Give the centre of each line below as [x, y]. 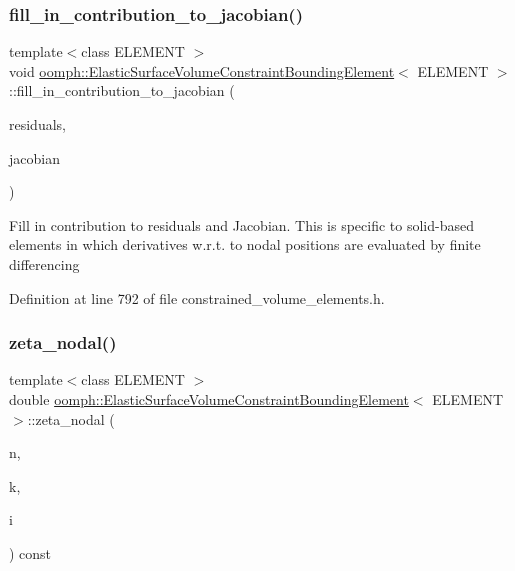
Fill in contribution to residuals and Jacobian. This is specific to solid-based [241, 224]
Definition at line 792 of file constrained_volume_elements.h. [197, 297]
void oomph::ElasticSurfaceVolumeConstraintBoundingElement [202, 70]
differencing [44, 263]
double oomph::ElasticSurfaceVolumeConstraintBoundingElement [209, 398]
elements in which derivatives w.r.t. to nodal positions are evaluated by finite [245, 244]
